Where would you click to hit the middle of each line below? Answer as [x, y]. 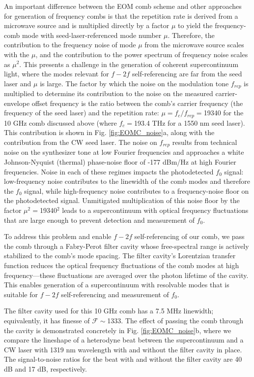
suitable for [21, 294]
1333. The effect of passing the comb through [175, 320]
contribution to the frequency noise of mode [70, 45]
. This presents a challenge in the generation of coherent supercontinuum [129, 64]
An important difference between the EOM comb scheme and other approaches [123, 6]
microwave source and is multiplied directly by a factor [87, 25]
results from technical [205, 142]
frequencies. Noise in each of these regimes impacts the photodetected [109, 171]
